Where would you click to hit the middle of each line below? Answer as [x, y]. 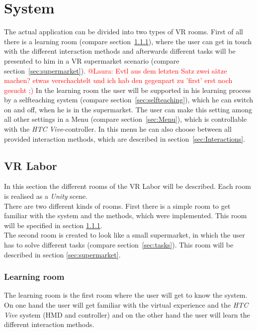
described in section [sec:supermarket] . [62, 254]
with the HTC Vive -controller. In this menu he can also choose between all [118, 129]
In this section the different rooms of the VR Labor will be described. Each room [128, 186]
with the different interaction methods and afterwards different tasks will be [120, 51]
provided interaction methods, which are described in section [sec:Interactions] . [125, 138]
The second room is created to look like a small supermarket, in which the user [125, 235]
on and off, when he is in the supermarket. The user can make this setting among [128, 109]
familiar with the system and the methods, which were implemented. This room [126, 215]
